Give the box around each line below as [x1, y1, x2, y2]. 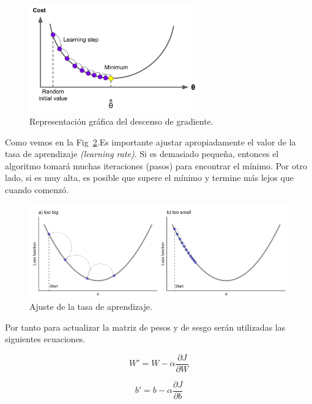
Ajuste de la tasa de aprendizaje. [29, 300, 152, 313]
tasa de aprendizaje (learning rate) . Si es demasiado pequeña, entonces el [5, 147, 279, 160]
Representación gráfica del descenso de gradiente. [29, 115, 214, 128]
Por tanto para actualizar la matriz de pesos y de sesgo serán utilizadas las [5, 320, 286, 333]
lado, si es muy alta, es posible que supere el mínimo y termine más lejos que [5, 171, 294, 184]
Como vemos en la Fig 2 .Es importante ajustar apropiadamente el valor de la [5, 135, 296, 148]
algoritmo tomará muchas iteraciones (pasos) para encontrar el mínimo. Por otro [5, 159, 307, 172]
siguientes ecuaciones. [5, 332, 86, 345]
